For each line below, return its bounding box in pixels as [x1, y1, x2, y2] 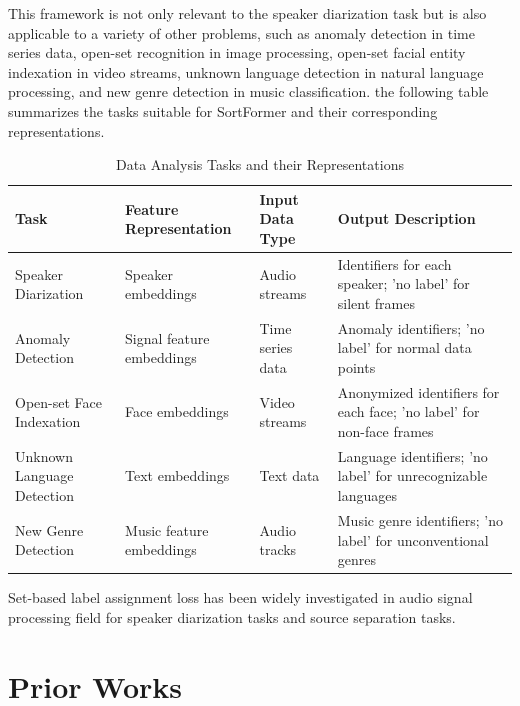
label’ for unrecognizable [337, 465, 488, 486]
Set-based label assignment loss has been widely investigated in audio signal [8, 587, 473, 608]
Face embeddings [125, 401, 229, 422]
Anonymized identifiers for [337, 381, 500, 402]
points [337, 357, 376, 377]
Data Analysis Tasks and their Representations [116, 154, 404, 175]
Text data [259, 465, 320, 486]
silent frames [337, 292, 415, 313]
